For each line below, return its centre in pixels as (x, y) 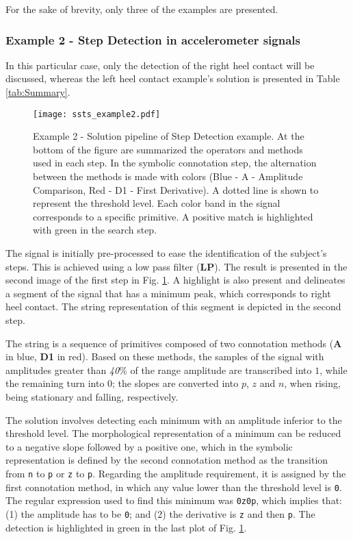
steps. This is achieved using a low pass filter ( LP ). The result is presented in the (176, 266)
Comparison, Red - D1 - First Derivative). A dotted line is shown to (176, 189)
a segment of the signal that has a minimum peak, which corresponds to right (168, 293)
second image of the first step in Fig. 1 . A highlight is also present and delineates (175, 280)
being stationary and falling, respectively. (92, 396)
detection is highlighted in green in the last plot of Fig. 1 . (126, 527)
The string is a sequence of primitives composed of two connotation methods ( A (174, 343)
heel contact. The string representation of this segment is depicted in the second (173, 306)
